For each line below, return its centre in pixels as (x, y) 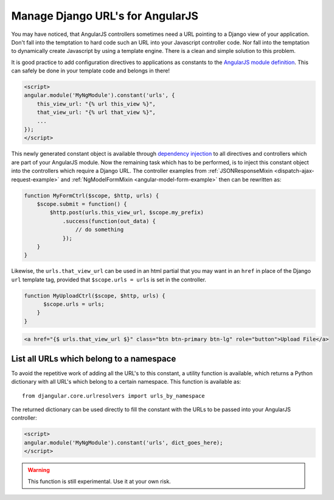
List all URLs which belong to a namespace (94, 358)
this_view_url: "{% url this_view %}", (96, 104)
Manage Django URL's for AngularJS (105, 16)
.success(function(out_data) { (109, 221)
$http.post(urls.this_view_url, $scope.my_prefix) (127, 213)
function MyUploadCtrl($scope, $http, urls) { (95, 296)
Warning (39, 470)
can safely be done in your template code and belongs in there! (91, 71)
